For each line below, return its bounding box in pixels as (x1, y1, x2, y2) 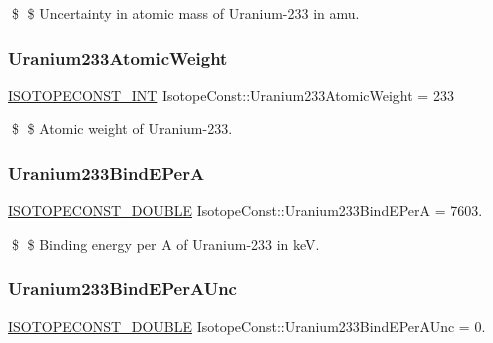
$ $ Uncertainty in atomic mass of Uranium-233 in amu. (11, 3, 360, 23)
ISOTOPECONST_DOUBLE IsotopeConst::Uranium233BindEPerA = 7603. (8, 200, 483, 221)
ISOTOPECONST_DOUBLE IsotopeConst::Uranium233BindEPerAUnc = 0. (8, 315, 486, 336)
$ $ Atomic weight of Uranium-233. (11, 118, 233, 139)
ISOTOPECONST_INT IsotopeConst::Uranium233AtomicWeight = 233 (8, 84, 454, 105)
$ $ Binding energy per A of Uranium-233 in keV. (11, 233, 320, 254)
